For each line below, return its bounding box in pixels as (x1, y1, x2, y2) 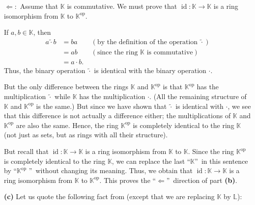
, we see (227, 101, 251, 111)
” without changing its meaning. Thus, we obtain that (28, 165, 193, 176)
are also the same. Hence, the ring (16, 120, 119, 130)
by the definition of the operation (97, 38, 198, 46)
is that (163, 81, 183, 92)
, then (33, 27, 51, 37)
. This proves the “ (99, 175, 156, 185)
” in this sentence (195, 155, 248, 166)
